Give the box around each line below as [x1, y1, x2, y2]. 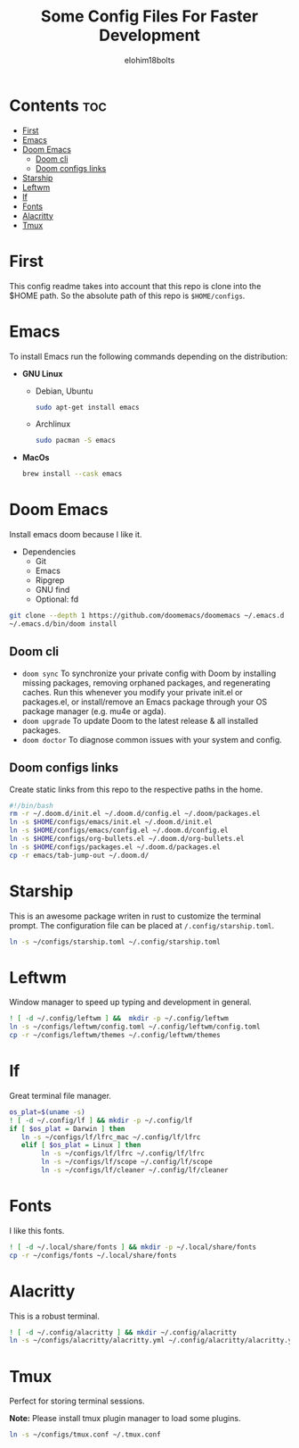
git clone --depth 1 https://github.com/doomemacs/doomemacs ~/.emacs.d [9, 612, 285, 620]
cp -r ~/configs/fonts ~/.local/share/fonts [9, 1251, 177, 1260]
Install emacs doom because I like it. [9, 529, 142, 540]
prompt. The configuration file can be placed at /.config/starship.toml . [9, 920, 274, 930]
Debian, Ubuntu [35, 386, 93, 396]
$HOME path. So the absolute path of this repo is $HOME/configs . [9, 290, 246, 301]
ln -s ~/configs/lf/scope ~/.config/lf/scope [41, 1158, 214, 1167]
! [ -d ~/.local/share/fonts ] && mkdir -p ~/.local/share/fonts [9, 1243, 256, 1252]
